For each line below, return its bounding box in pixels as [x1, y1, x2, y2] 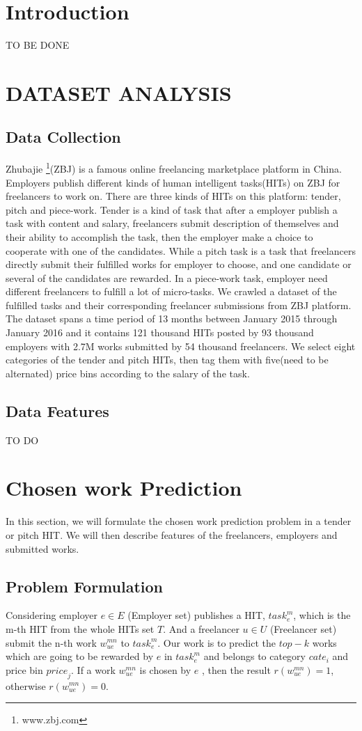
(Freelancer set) [269, 621, 337, 636]
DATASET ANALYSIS [6, 78, 232, 107]
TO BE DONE [6, 38, 70, 52]
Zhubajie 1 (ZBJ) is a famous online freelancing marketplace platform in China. [6, 159, 342, 175]
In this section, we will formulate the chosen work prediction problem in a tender [6, 514, 352, 528]
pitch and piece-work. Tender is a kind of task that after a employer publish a [6, 202, 338, 217]
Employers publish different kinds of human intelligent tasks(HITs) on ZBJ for [6, 175, 340, 189]
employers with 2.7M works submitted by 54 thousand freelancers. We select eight [6, 338, 356, 353]
